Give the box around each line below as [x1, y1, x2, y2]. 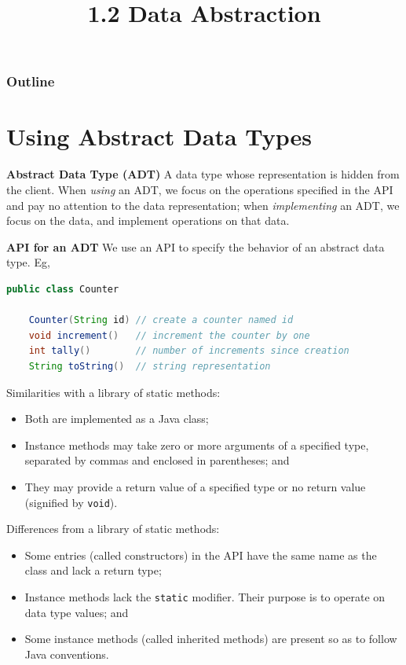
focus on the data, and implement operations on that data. [6, 212, 290, 229]
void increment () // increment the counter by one [28, 329, 310, 341]
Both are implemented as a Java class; [24, 410, 209, 427]
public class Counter [6, 283, 119, 295]
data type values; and [24, 604, 129, 620]
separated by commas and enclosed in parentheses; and [24, 452, 290, 468]
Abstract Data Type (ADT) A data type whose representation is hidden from [6, 166, 400, 182]
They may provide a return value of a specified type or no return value [24, 478, 366, 494]
